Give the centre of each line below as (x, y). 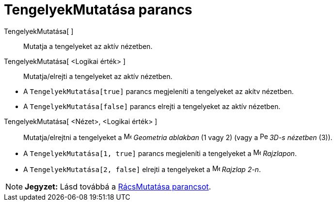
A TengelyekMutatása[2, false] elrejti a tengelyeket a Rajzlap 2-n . (142, 169)
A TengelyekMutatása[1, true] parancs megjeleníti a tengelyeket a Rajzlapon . (160, 153)
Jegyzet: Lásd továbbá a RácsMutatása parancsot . (118, 186)
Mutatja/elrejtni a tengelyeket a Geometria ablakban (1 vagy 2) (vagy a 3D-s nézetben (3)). (178, 137)
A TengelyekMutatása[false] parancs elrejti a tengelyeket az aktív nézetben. (152, 106)
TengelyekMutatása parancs (98, 10)
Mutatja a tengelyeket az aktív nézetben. (88, 46)
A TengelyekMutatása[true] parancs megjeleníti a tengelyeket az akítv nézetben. (159, 91)
